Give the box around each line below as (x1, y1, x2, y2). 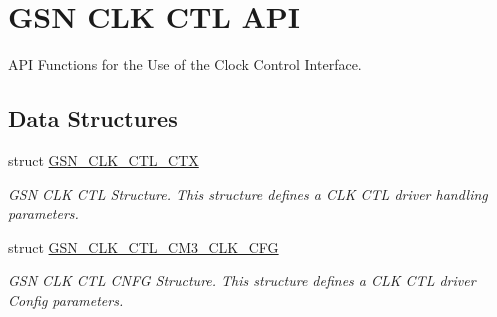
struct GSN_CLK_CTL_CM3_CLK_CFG (8, 236, 279, 257)
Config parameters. (8, 289, 124, 310)
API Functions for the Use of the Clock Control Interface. (8, 54, 362, 75)
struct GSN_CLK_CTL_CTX (8, 149, 199, 170)
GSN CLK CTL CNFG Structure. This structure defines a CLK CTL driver (8, 270, 476, 291)
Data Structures (8, 103, 178, 134)
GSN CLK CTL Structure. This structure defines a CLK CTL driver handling (8, 183, 488, 204)
